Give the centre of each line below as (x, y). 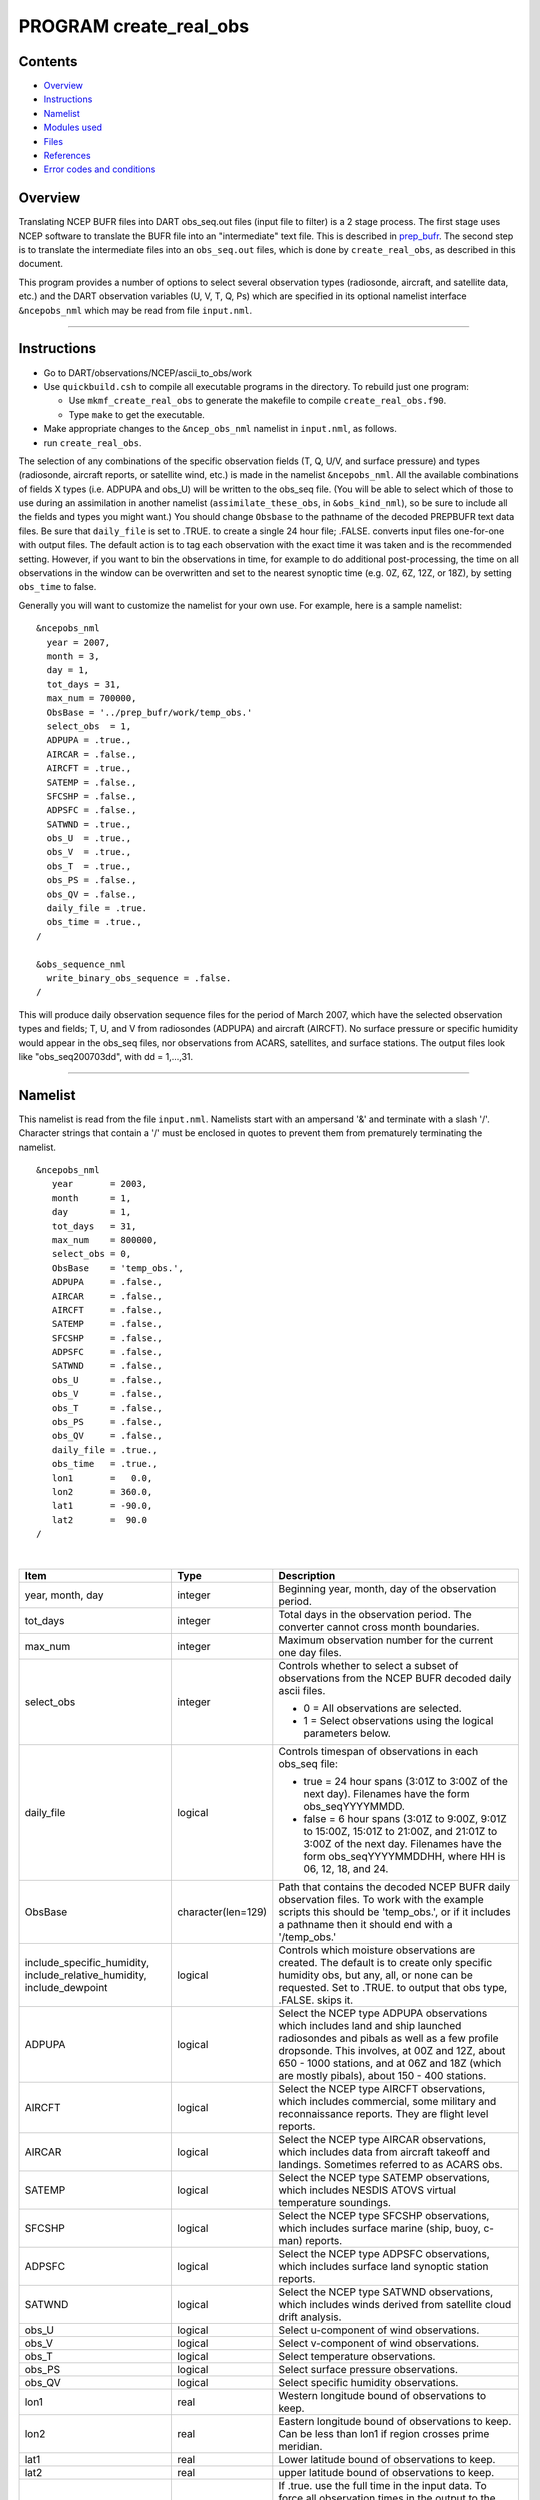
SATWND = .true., (89, 824)
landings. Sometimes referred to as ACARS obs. (391, 2164)
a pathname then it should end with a (366, 1924)
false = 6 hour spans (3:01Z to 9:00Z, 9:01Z (405, 1818)
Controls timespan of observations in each (378, 1751)
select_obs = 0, (91, 1254)
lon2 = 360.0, (102, 1491)
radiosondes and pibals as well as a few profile (388, 2038)
